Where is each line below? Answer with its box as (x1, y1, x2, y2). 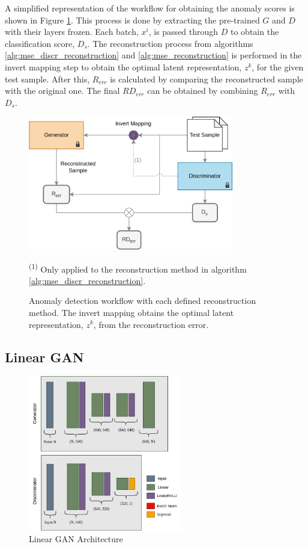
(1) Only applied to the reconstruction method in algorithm (29, 261, 247, 275)
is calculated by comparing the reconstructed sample (110, 72, 303, 85)
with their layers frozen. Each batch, (5, 25, 139, 38)
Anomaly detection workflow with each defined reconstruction (29, 294, 256, 307)
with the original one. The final (5, 84, 120, 97)
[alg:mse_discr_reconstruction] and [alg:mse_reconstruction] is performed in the (5, 49, 302, 61)
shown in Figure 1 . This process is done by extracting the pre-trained (5, 13, 260, 26)
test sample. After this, (5, 72, 90, 85)
